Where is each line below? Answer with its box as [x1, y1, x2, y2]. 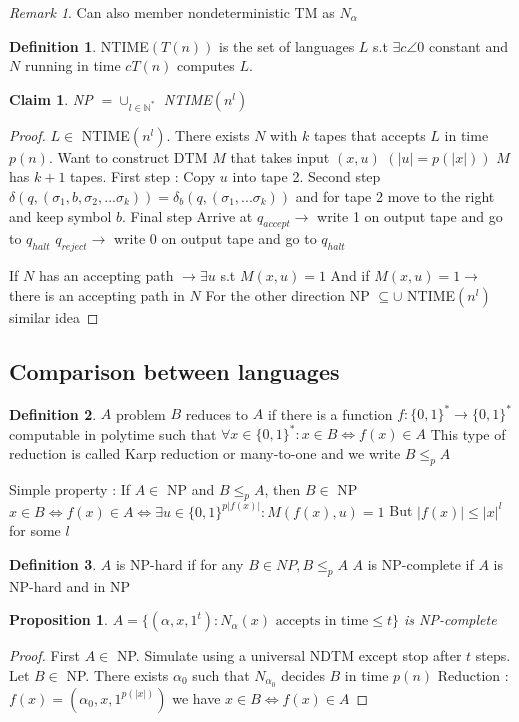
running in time [24, 55, 121, 76]
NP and [166, 478, 215, 499]
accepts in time [275, 614, 369, 629]
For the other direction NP [205, 284, 370, 305]
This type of [430, 423, 506, 444]
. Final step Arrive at [122, 205, 253, 226]
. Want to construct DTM [48, 146, 208, 167]
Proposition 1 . [9, 609, 108, 630]
